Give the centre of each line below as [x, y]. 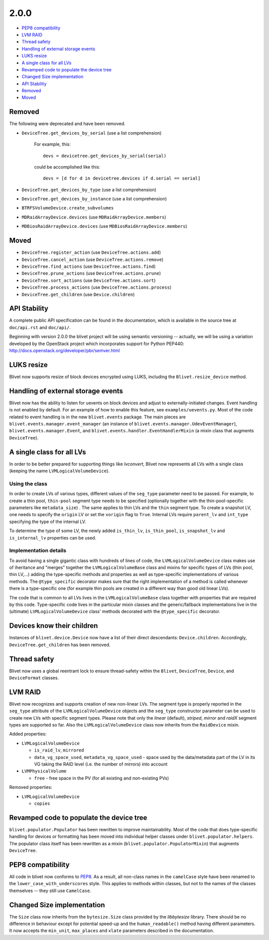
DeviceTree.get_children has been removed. [60, 645]
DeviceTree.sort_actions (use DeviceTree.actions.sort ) [89, 280]
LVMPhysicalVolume [44, 771]
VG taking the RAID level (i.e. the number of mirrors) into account [101, 764]
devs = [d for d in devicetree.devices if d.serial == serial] [122, 179]
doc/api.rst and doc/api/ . [40, 327]
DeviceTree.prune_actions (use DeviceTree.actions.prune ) [91, 273]
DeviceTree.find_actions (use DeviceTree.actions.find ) [89, 266]
